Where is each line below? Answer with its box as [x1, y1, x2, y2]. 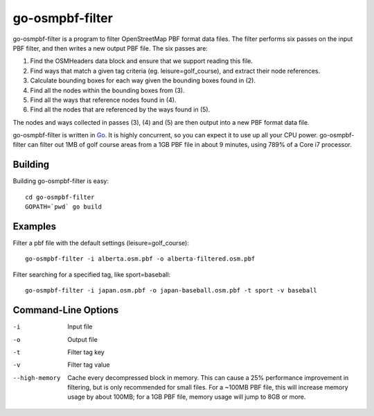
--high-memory [12, 374, 61, 381]
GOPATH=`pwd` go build [25, 203, 103, 211]
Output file [67, 335, 98, 343]
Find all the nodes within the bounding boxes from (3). [30, 86, 185, 94]
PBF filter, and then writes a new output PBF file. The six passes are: [12, 44, 208, 52]
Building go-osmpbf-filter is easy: [12, 177, 109, 185]
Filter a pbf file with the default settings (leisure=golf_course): [12, 239, 190, 248]
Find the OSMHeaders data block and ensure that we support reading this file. [30, 57, 253, 65]
